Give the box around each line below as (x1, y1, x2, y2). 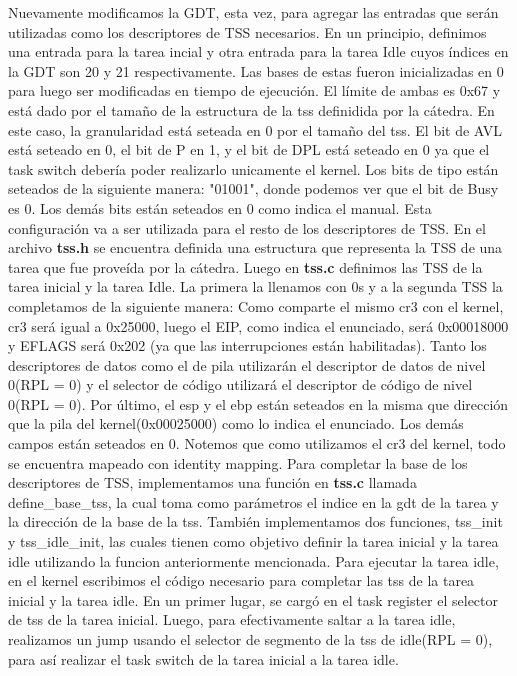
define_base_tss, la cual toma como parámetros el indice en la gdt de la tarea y (8, 491, 499, 512)
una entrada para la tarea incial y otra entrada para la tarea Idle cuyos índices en (8, 41, 509, 62)
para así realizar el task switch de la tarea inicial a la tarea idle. (8, 648, 399, 669)
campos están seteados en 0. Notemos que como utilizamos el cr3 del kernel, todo (8, 433, 506, 454)
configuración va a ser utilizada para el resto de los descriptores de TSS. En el (8, 217, 486, 238)
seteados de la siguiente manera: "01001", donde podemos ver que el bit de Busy (8, 178, 499, 199)
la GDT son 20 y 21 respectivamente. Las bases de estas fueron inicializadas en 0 (8, 60, 504, 81)
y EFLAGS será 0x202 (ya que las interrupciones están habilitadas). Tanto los (8, 335, 487, 356)
